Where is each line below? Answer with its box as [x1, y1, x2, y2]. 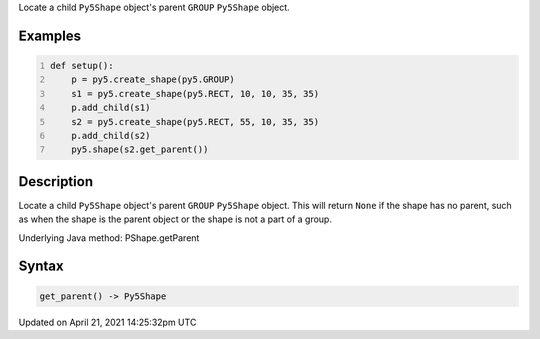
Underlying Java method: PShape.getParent [18, 231, 200, 244]
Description [18, 173, 94, 190]
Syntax [18, 258, 64, 275]
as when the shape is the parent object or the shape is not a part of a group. [18, 213, 332, 225]
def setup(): [50, 60, 114, 71]
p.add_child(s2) [71, 130, 151, 141]
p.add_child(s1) [71, 102, 151, 114]
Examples [18, 27, 82, 44]
